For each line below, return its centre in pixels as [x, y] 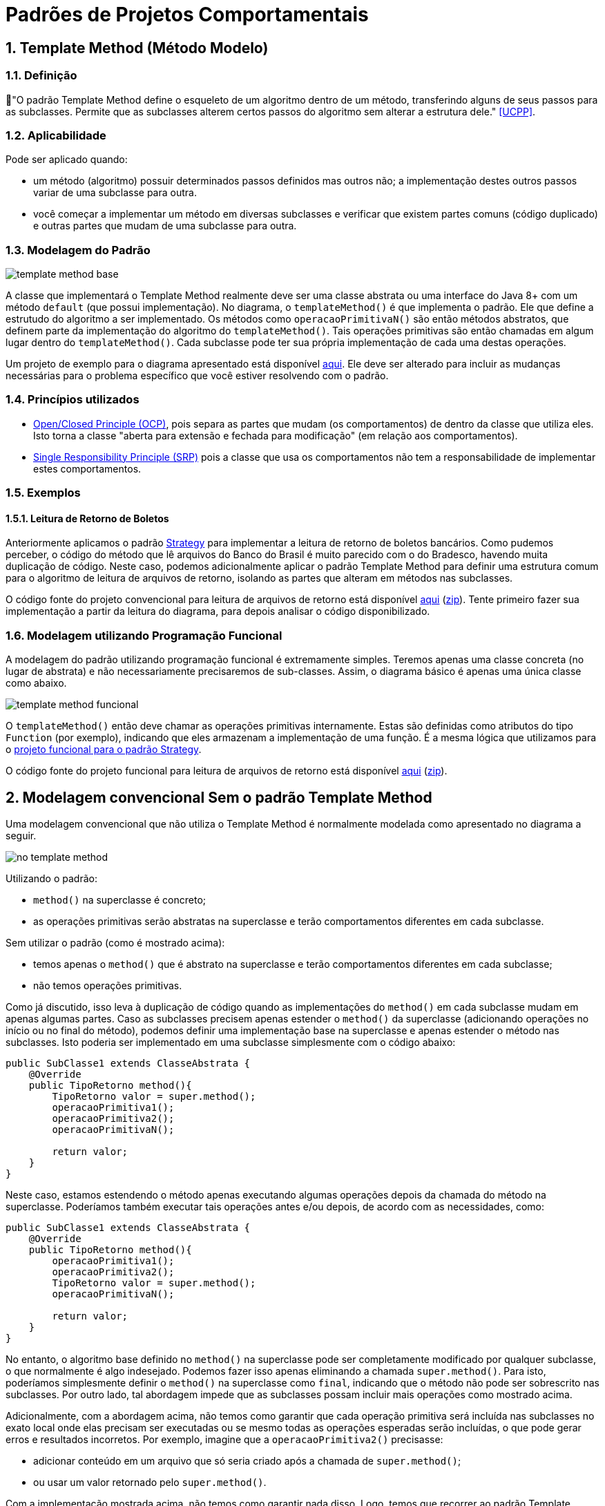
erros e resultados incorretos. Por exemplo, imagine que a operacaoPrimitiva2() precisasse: [224, 1439]
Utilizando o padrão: [51, 878]
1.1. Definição [41, 76]
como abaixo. [36, 683]
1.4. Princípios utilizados [73, 400]
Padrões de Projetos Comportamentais [187, 15]
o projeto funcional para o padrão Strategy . [104, 750]
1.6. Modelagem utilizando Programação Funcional [144, 635]
